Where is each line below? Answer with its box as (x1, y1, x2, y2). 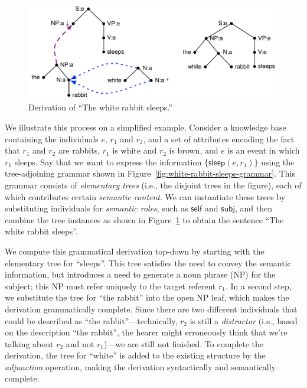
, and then (234, 202, 272, 214)
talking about (5, 337, 54, 350)
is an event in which (227, 144, 300, 156)
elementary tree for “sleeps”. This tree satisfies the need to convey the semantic (5, 256, 291, 269)
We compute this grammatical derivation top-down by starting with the (5, 244, 264, 257)
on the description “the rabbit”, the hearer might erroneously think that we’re (5, 326, 288, 338)
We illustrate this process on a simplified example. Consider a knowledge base (5, 121, 286, 133)
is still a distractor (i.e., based (190, 314, 298, 327)
